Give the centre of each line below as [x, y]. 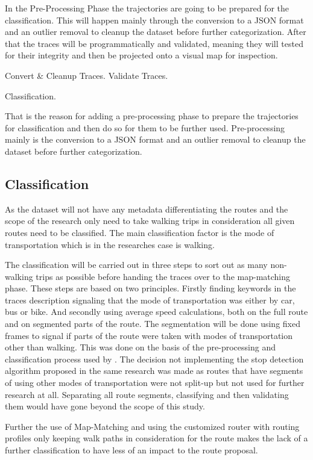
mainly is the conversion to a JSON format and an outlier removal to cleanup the [155, 139]
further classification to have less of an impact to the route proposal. [131, 450]
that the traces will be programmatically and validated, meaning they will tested [154, 43]
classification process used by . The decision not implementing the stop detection [154, 359]
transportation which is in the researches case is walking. [110, 244]
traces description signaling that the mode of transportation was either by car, [150, 300]
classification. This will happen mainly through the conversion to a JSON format [154, 20]
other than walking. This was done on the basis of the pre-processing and [140, 347]
